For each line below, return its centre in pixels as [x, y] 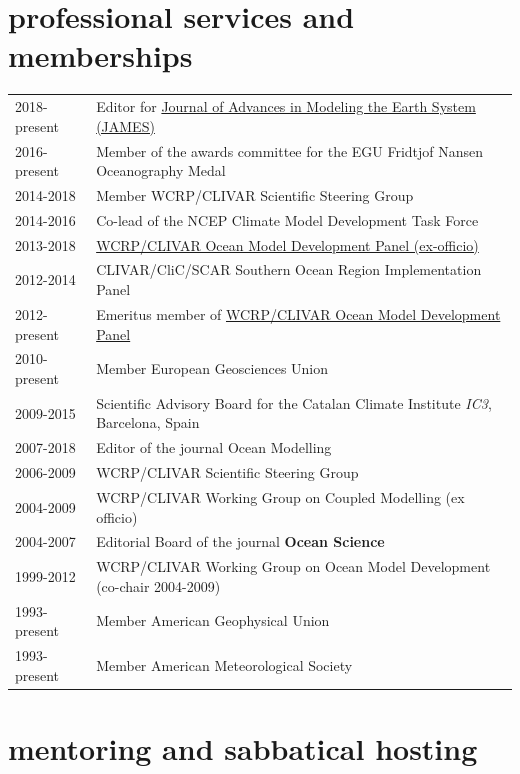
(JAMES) [125, 125]
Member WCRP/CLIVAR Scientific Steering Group [255, 194]
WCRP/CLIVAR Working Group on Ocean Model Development [293, 566]
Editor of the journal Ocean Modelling [214, 447]
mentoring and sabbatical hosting [243, 747]
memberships [100, 55]
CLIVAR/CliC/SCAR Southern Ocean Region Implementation [289, 269]
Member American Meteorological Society [224, 664]
